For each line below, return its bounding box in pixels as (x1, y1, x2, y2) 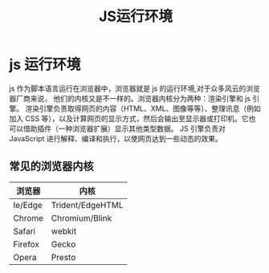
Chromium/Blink (51, 212, 112, 223)
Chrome (13, 212, 43, 223)
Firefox (13, 238, 39, 250)
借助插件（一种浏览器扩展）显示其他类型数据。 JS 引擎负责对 (22, 124, 226, 133)
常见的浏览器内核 (9, 160, 94, 173)
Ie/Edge (13, 199, 43, 210)
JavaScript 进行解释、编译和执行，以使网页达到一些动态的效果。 (9, 133, 223, 143)
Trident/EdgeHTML (51, 199, 124, 210)
